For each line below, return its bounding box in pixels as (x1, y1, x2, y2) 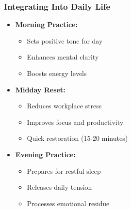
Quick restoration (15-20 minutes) (27, 133, 128, 143)
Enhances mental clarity (27, 52, 99, 62)
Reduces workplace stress (27, 101, 102, 111)
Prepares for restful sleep (27, 165, 101, 176)
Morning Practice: (15, 19, 78, 30)
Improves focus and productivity (27, 117, 124, 127)
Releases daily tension (27, 182, 92, 192)
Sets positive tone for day (27, 35, 103, 45)
